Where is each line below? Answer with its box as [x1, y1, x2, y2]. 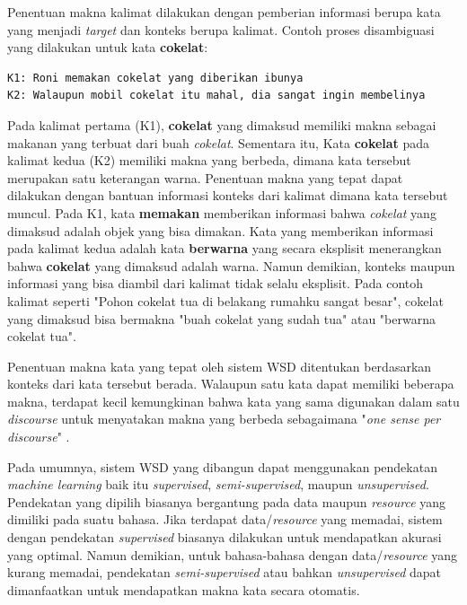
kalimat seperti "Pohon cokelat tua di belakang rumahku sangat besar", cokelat [7, 291, 444, 310]
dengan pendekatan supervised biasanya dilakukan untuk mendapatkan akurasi [7, 528, 442, 547]
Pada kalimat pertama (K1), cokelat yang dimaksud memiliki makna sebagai [7, 115, 436, 134]
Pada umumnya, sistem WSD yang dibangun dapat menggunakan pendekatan [7, 457, 437, 476]
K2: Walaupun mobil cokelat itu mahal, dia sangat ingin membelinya [7, 89, 426, 102]
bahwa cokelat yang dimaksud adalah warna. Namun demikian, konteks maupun [7, 256, 455, 275]
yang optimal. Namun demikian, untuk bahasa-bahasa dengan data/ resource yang [7, 545, 458, 564]
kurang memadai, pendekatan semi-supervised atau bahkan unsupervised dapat [7, 563, 442, 582]
